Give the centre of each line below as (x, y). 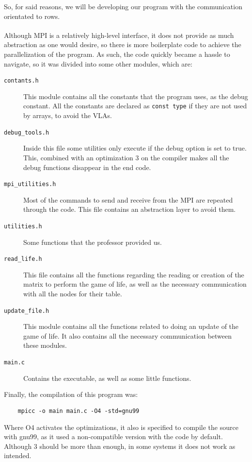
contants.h (21, 81)
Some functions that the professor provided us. (93, 242)
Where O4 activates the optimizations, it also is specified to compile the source (121, 427)
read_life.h (23, 259)
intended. (18, 455)
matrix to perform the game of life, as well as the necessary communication (135, 284)
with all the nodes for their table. (73, 294)
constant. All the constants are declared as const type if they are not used (135, 106)
